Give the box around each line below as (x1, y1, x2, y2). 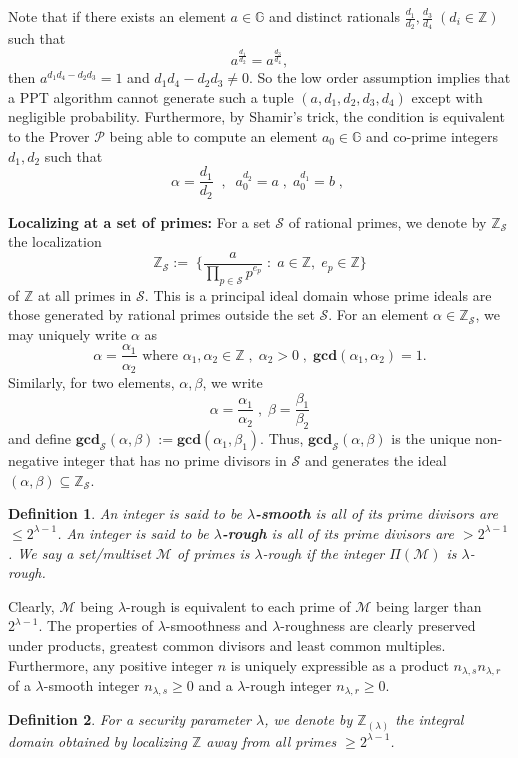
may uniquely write (8, 323, 127, 344)
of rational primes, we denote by (288, 211, 487, 232)
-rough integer (245, 675, 332, 695)
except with (411, 86, 483, 107)
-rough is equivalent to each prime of (126, 595, 351, 616)
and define (8, 428, 72, 449)
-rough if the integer (262, 542, 385, 563)
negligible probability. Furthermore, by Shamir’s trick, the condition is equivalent (8, 106, 505, 127)
